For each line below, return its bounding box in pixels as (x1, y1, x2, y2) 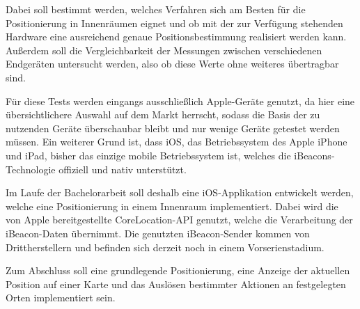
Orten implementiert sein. (6, 290, 116, 305)
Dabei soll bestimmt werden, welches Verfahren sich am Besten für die (6, 2, 306, 16)
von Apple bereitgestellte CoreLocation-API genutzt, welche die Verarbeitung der (6, 212, 353, 227)
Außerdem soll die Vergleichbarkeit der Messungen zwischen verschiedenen (6, 42, 322, 57)
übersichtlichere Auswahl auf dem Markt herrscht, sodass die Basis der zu (6, 107, 320, 122)
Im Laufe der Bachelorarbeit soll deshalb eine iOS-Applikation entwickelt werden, (6, 185, 354, 200)
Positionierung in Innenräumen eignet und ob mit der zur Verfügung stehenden (6, 15, 343, 30)
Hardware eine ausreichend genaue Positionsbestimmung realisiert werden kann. (6, 29, 347, 44)
